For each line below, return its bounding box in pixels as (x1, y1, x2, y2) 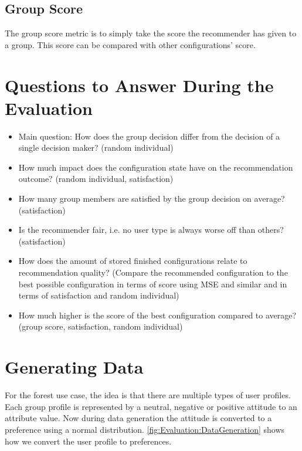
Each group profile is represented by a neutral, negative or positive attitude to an (5, 400, 297, 412)
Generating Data (5, 355, 144, 379)
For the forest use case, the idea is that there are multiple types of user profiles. (5, 389, 291, 401)
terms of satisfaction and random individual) (18, 289, 179, 301)
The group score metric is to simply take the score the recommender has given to (5, 27, 297, 39)
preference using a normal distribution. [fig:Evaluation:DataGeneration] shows (5, 423, 285, 435)
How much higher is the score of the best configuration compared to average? (18, 308, 297, 321)
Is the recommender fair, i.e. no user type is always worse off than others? (18, 223, 284, 236)
